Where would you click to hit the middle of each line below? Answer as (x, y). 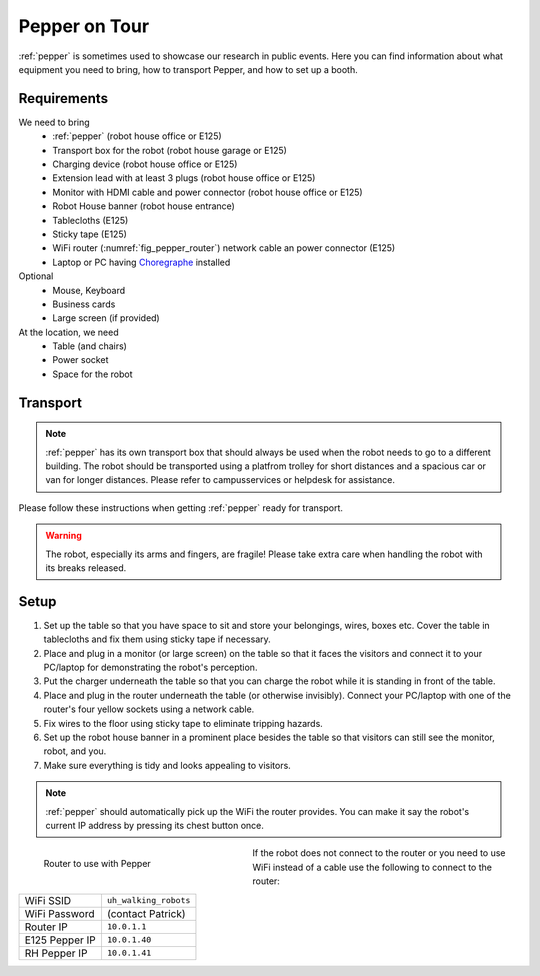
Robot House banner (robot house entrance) (143, 206)
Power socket (80, 360)
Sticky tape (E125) (89, 234)
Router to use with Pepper (97, 864)
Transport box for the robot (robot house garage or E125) (169, 150)
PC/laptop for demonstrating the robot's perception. (150, 667)
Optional (36, 276)
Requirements (63, 98)
